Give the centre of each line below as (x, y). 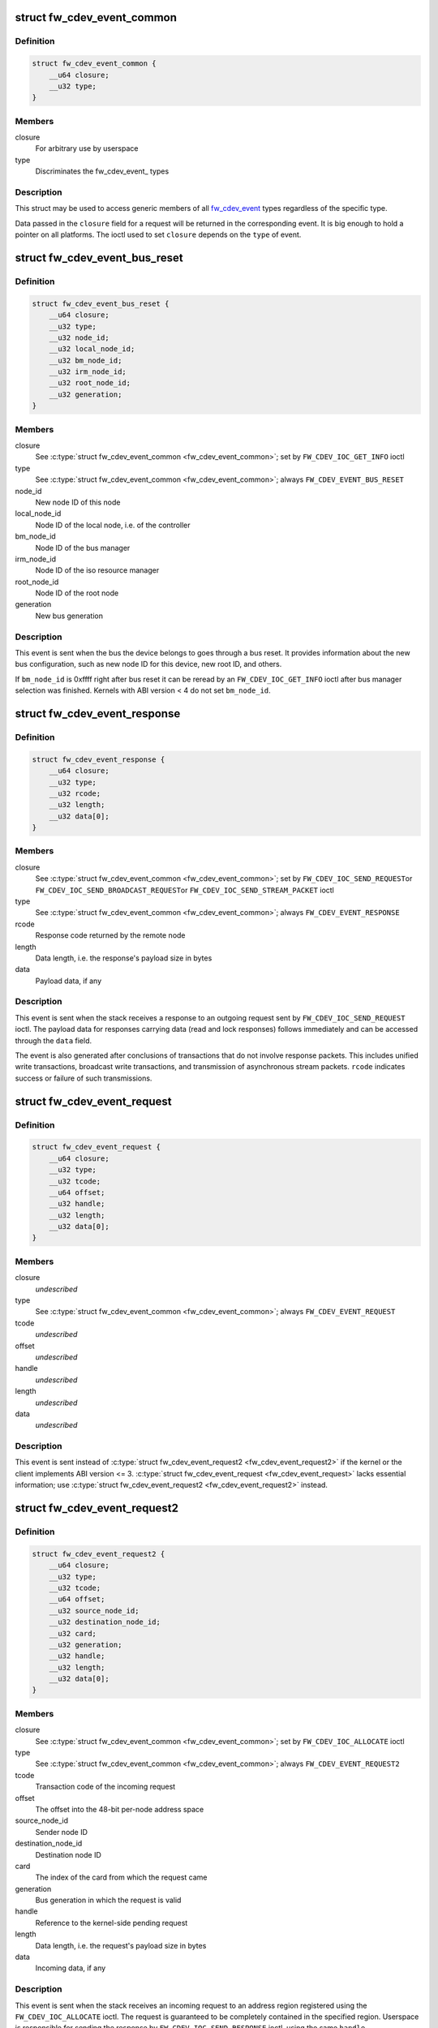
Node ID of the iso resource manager (97, 570)
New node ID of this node (78, 502)
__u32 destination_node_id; (105, 1622)
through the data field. (54, 1040)
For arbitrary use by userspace (87, 148)
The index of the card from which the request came (121, 1877)
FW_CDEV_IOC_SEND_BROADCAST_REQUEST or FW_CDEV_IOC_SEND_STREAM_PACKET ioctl (185, 890)
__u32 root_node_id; (90, 383)
